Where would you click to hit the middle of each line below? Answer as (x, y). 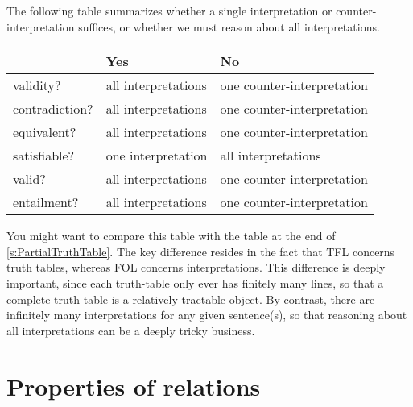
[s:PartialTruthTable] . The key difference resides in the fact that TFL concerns (201, 251)
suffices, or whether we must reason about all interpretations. (229, 26)
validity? (37, 85)
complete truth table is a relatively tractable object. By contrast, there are (191, 299)
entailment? (46, 202)
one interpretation (157, 156)
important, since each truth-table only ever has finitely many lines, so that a (195, 282)
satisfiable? (44, 156)
